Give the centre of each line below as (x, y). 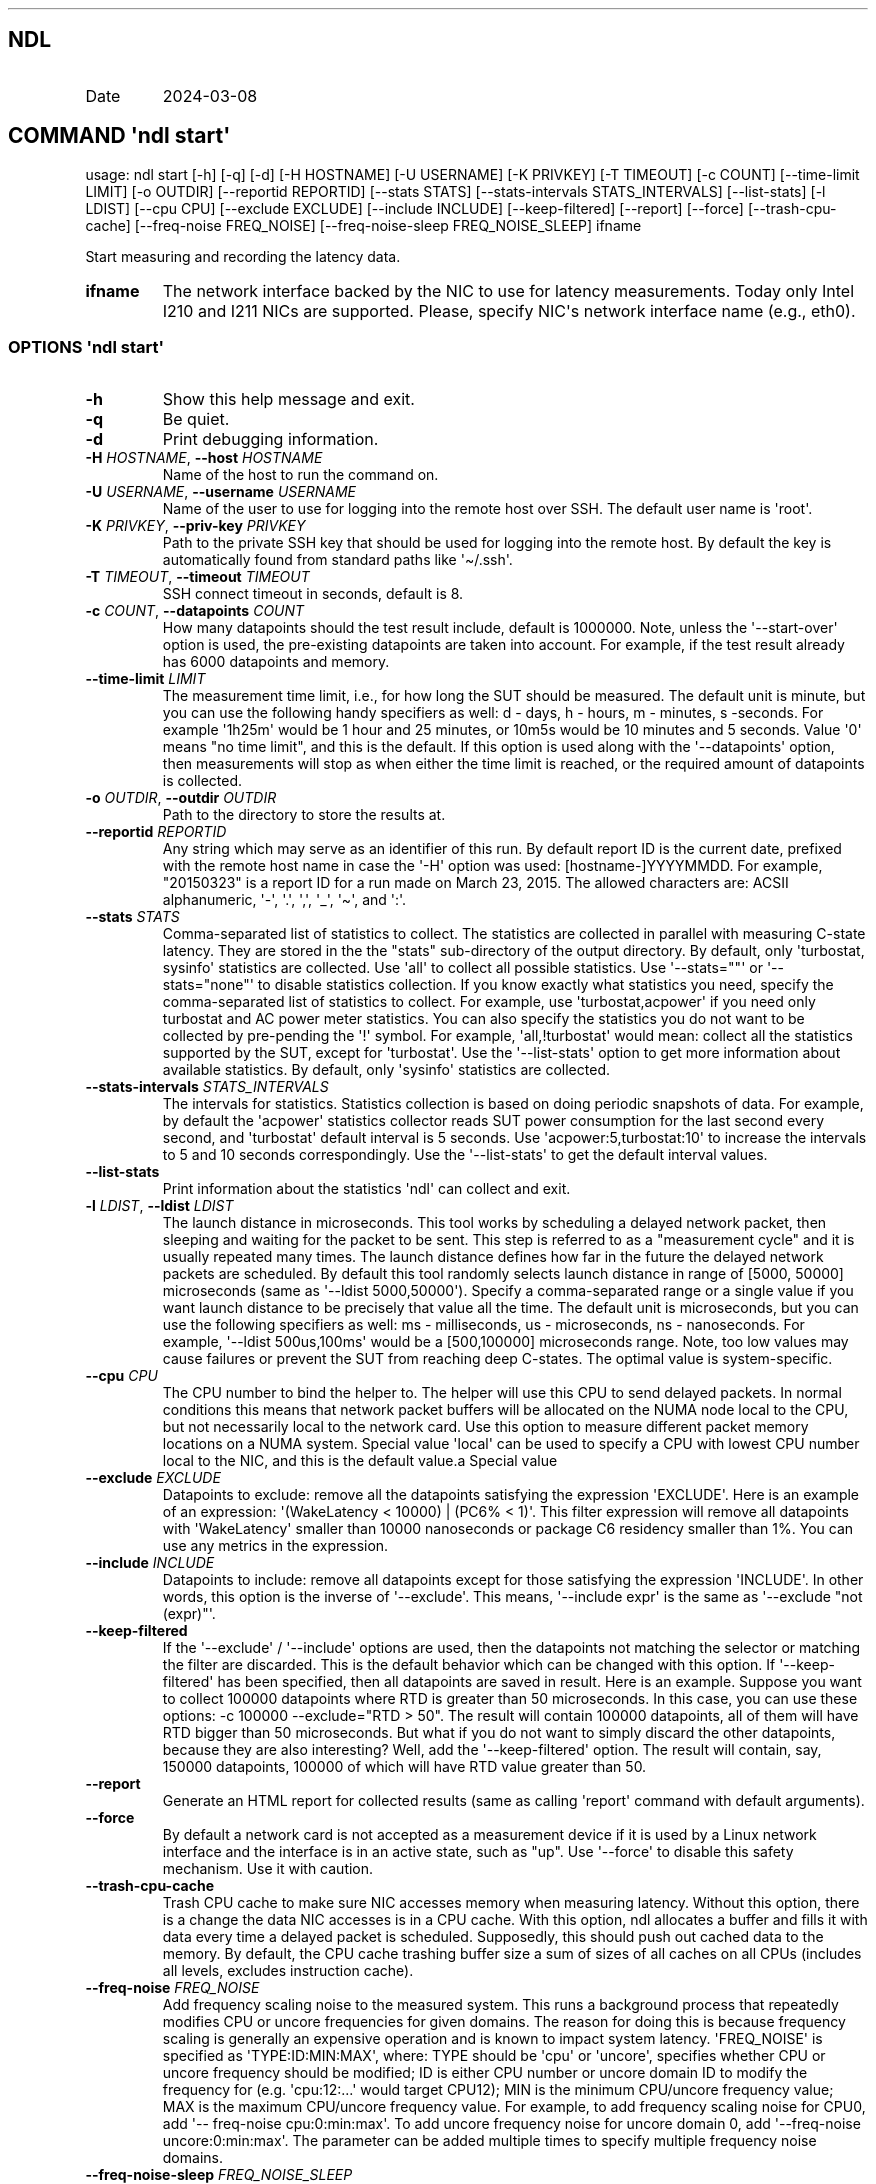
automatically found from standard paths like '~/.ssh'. (337, 560)
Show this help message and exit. (288, 399)
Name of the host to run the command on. (300, 475)
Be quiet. (196, 419)
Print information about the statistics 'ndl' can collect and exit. (366, 1189)
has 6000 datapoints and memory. (276, 662)
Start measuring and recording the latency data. (243, 256)
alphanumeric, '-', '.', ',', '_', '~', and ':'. (284, 900)
